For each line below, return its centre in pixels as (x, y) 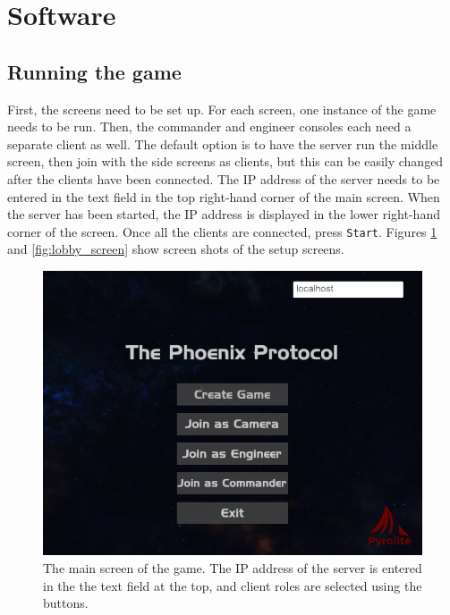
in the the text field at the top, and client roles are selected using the (233, 585)
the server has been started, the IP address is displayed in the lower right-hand (224, 214)
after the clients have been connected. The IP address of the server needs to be (224, 178)
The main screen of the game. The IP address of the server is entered (233, 567)
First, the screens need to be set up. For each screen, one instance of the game (222, 109)
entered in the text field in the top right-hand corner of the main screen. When (224, 196)
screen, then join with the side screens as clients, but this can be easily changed (225, 161)
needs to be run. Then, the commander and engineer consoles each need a (209, 126)
